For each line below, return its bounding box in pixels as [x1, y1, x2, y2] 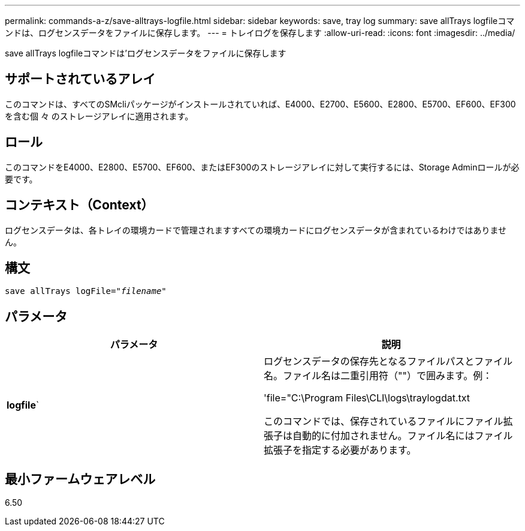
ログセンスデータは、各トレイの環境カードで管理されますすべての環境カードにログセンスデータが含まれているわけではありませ [5, 224, 507, 235]
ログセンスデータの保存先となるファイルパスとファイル [264, 355, 513, 368]
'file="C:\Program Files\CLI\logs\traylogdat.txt [264, 392, 470, 404]
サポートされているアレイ [5, 71, 156, 87]
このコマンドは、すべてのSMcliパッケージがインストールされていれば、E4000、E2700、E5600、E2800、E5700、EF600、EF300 [5, 98, 516, 109]
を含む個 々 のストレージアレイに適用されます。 [5, 110, 194, 121]
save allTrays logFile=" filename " [5, 286, 167, 296]
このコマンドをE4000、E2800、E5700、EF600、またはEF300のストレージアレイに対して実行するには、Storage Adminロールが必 [5, 161, 520, 172]
